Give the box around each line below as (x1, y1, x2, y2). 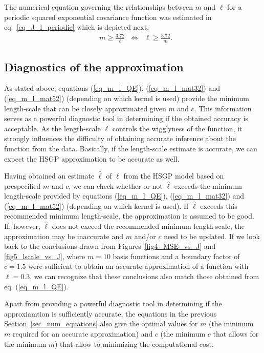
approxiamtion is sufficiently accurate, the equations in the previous (4, 308, 217, 319)
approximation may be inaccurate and (4, 230, 124, 241)
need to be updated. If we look (164, 230, 260, 241)
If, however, (4, 221, 40, 231)
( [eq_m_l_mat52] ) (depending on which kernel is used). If (4, 200, 189, 211)
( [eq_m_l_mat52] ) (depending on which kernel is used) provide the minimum (4, 92, 249, 103)
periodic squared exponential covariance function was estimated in (4, 11, 212, 22)
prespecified (4, 180, 41, 191)
